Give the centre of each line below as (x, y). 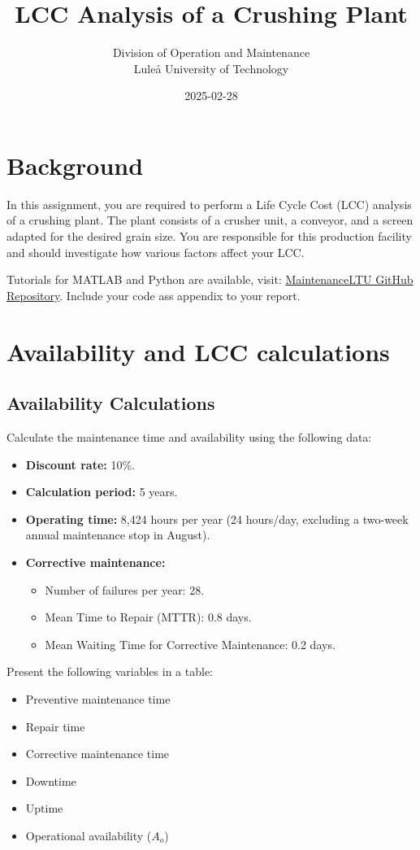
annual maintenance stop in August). (118, 535)
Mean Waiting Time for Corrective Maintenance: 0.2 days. (190, 644)
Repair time (55, 726)
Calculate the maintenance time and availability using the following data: (189, 436)
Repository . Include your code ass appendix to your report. (154, 295)
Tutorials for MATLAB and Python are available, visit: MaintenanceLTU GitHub (210, 279)
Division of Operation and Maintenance (211, 52)
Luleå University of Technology (211, 68)
